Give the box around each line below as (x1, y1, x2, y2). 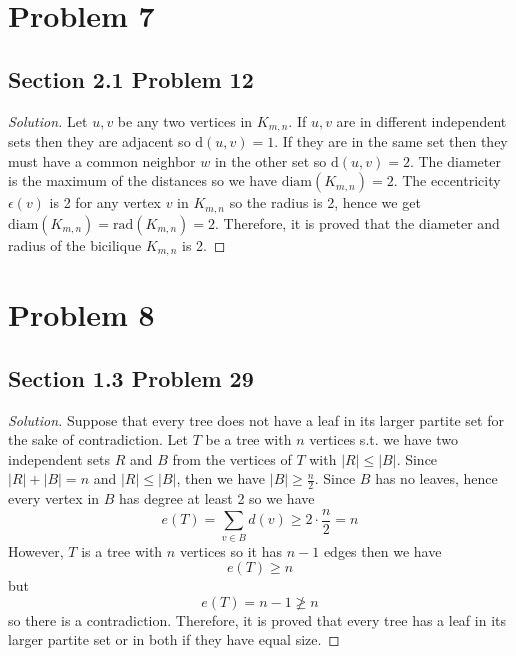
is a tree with (81, 540, 163, 561)
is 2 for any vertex (49, 192, 161, 213)
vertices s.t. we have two (309, 429, 458, 450)
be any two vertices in (117, 110, 253, 131)
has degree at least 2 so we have (119, 488, 315, 509)
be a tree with (205, 429, 292, 450)
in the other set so (214, 150, 327, 171)
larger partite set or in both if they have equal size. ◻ (8, 629, 340, 650)
